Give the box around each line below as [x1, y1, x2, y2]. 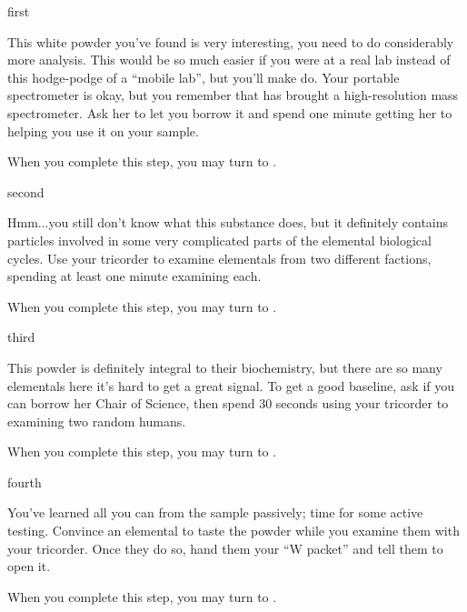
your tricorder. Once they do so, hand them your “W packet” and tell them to [7, 538, 443, 557]
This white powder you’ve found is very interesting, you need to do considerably [7, 32, 454, 51]
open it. [7, 557, 51, 576]
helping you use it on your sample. [7, 121, 199, 140]
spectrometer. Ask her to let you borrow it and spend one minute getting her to [7, 103, 452, 122]
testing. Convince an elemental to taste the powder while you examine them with [7, 521, 460, 540]
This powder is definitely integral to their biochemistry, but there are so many [7, 357, 442, 376]
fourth [7, 472, 42, 491]
